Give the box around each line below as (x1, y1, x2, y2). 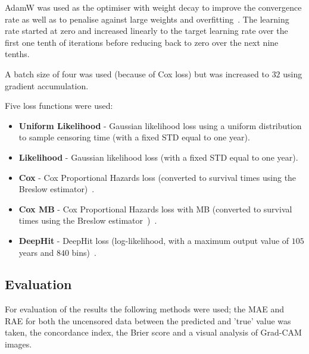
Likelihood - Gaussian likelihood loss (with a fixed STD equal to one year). (18, 151, 298, 163)
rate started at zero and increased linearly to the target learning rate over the (5, 24, 288, 37)
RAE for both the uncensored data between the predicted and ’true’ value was (5, 314, 291, 327)
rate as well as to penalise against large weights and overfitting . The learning (5, 12, 289, 25)
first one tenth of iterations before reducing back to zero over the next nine (5, 36, 279, 48)
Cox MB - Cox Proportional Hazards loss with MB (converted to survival (18, 202, 292, 215)
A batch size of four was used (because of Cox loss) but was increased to (5, 67, 269, 80)
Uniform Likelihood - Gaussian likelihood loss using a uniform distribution (18, 119, 302, 131)
